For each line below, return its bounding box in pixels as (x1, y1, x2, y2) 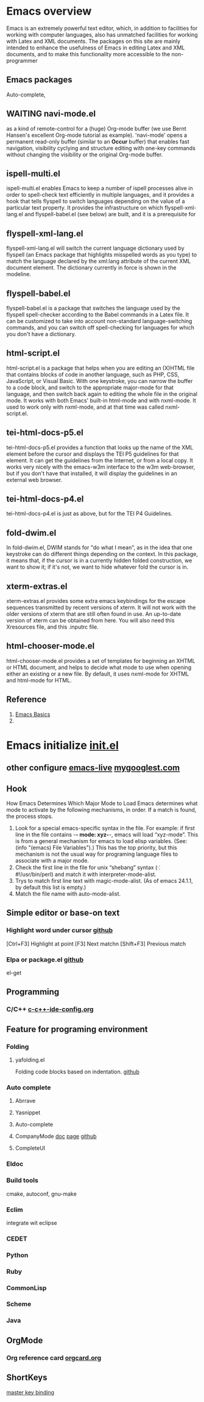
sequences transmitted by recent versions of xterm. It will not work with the (6, 604, 196, 612)
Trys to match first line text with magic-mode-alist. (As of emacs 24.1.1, (15, 877, 193, 885)
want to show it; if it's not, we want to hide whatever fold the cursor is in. (6, 563, 189, 571)
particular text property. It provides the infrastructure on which (6, 204, 163, 211)
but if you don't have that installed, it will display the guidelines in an (6, 469, 178, 477)
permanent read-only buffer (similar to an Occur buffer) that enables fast (6, 137, 190, 145)
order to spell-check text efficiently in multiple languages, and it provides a (6, 191, 194, 199)
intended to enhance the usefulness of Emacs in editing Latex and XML (6, 44, 185, 51)
